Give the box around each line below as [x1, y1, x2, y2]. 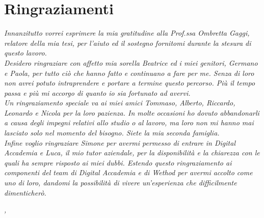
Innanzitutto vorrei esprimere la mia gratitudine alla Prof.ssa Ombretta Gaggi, [4, 28, 250, 38]
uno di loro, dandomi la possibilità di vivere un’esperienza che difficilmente [4, 177, 237, 188]
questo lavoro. [4, 47, 47, 58]
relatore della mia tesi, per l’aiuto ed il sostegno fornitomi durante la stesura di [4, 37, 251, 48]
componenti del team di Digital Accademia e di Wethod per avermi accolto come [4, 167, 253, 178]
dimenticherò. [4, 187, 46, 198]
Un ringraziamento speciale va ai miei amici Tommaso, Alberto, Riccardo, [4, 97, 235, 108]
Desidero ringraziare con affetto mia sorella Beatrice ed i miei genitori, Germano [4, 57, 258, 68]
